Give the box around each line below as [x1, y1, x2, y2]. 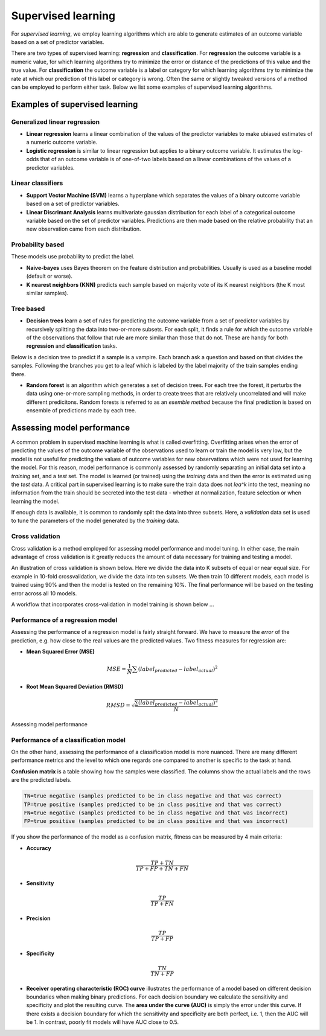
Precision [26, 915, 51, 922]
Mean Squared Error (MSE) [26, 648, 95, 655]
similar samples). [26, 290, 69, 297]
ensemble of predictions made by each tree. [26, 407, 136, 414]
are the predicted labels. [11, 776, 72, 784]
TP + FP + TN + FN [136, 865, 189, 872]
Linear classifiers [11, 179, 63, 187]
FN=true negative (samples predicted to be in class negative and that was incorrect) [24, 809, 289, 816]
